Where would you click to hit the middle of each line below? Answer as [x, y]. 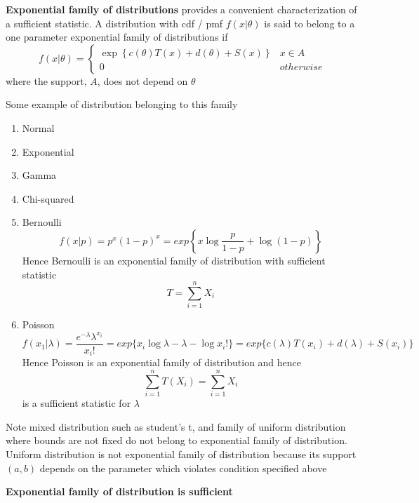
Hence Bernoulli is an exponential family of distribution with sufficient [174, 260]
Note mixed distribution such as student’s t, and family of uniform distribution [176, 426]
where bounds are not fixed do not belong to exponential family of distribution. [177, 440]
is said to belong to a [310, 23]
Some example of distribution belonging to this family [122, 104]
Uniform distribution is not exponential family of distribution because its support [181, 454]
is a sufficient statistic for [77, 403]
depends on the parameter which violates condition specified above [183, 468]
